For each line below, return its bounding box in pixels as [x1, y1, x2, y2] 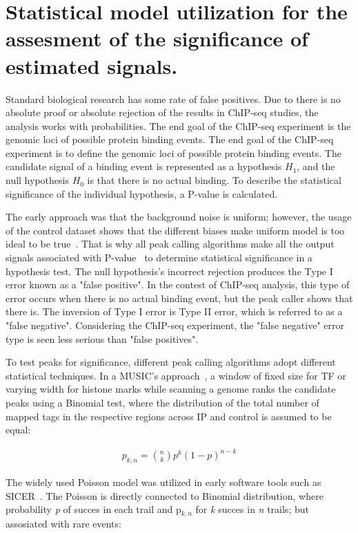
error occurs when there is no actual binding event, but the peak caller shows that [6, 290, 353, 305]
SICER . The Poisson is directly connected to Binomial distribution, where [6, 488, 324, 503]
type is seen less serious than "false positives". [6, 331, 199, 346]
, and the [297, 159, 335, 174]
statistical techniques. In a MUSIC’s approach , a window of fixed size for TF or [6, 368, 346, 382]
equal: [6, 422, 31, 437]
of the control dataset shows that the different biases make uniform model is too [6, 223, 345, 237]
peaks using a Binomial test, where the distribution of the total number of [6, 395, 319, 409]
